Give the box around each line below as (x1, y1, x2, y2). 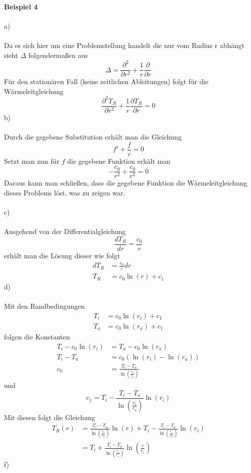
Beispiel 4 (4, 1, 38, 11)
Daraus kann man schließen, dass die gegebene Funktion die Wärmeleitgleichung (4, 178, 247, 188)
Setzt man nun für (4, 155, 60, 166)
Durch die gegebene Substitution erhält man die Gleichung (4, 132, 182, 142)
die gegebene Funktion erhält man (67, 155, 170, 166)
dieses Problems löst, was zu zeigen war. (4, 187, 125, 197)
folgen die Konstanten (4, 331, 70, 342)
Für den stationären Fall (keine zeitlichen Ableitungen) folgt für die (4, 76, 209, 87)
